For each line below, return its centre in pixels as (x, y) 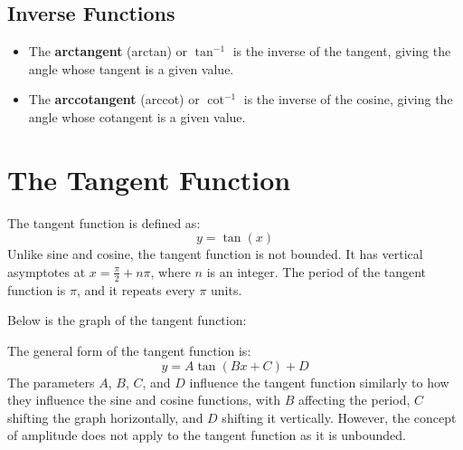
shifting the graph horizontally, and (105, 417)
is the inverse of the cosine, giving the (348, 99)
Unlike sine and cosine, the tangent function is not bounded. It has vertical (215, 254)
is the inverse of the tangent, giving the (342, 51)
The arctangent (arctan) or (108, 51)
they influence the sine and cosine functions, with (144, 400)
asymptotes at (47, 271)
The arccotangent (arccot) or (114, 99)
